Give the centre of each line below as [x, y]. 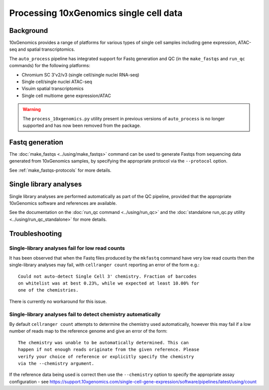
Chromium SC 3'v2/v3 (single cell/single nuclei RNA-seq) [80, 75]
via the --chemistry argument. [56, 363]
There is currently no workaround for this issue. [58, 301]
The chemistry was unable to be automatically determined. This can [103, 342]
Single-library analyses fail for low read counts [67, 248]
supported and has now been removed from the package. [82, 125]
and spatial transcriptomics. [47, 49]
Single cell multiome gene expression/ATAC [67, 96]
